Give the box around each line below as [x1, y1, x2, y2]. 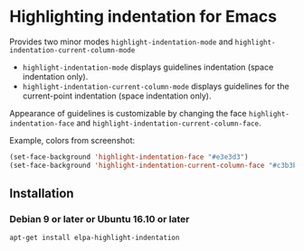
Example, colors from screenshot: [9, 135, 136, 145]
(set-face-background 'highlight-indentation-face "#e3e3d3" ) [9, 152, 249, 162]
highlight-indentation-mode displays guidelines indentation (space [22, 61, 274, 72]
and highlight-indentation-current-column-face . [76, 117, 261, 128]
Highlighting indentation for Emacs [9, 6, 278, 27]
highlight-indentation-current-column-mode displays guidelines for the [22, 80, 290, 91]
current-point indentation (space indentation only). [22, 90, 212, 101]
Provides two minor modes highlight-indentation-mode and [9, 36, 233, 47]
